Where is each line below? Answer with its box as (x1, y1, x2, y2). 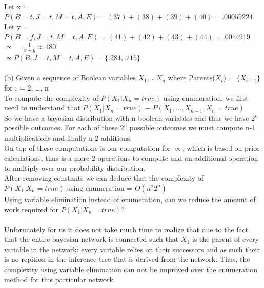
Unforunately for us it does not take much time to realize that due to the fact (4, 224, 249, 234)
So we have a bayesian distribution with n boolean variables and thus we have (4, 112, 249, 123)
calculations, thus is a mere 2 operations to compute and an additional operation (4, 152, 258, 163)
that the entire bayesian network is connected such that (4, 234, 179, 245)
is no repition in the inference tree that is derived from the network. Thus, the (4, 254, 250, 264)
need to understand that (4, 102, 80, 113)
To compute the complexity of (4, 92, 98, 103)
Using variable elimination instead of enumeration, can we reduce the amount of (4, 193, 256, 204)
